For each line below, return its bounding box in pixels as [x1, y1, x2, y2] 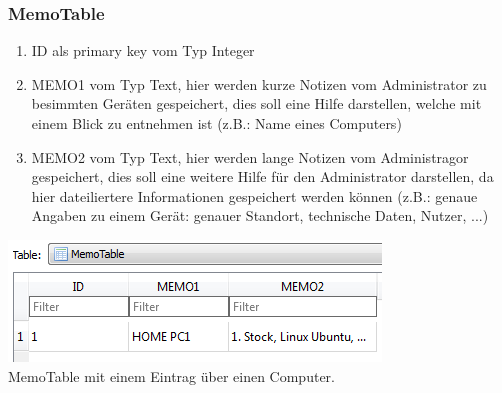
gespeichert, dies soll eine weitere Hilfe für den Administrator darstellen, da [31, 166, 494, 187]
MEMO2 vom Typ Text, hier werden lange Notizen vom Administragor [31, 146, 469, 167]
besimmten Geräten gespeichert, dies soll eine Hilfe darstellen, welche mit [31, 93, 482, 114]
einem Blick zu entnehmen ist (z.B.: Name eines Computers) [31, 113, 402, 133]
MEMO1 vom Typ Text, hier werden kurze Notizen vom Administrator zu [31, 73, 487, 94]
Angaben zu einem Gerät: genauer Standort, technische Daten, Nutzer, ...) [31, 205, 489, 226]
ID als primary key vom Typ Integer [31, 40, 255, 61]
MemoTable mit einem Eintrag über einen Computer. [8, 365, 335, 386]
